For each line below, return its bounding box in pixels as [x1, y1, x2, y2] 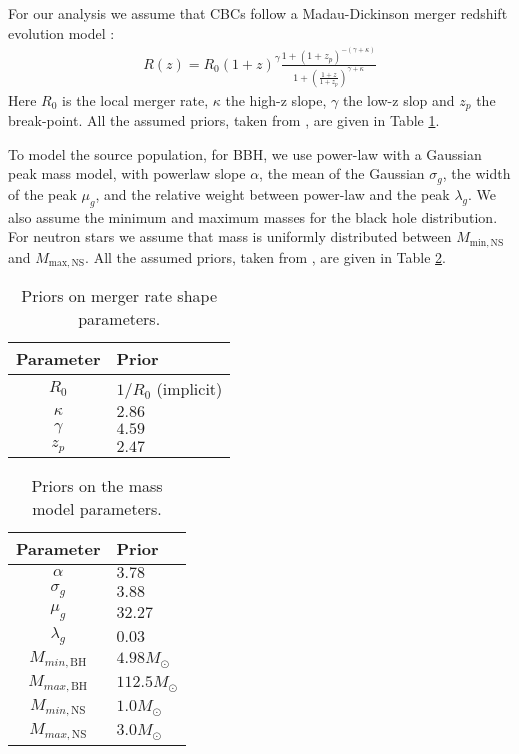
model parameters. [32, 497, 162, 521]
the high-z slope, [225, 89, 327, 110]
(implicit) [156, 377, 223, 401]
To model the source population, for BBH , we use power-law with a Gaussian [8, 143, 482, 164]
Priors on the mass [31, 474, 163, 498]
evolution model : [8, 22, 115, 43]
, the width [442, 163, 511, 184]
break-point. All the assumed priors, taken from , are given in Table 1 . [8, 110, 440, 131]
